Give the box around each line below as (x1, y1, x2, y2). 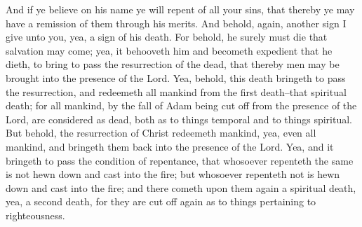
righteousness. (6, 207, 65, 222)
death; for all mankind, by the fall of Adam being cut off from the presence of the (6, 98, 357, 113)
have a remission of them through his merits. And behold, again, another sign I (6, 15, 347, 30)
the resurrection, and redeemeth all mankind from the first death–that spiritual (6, 84, 347, 99)
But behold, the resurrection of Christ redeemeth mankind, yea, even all (6, 125, 316, 140)
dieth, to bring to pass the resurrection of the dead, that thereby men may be (6, 57, 340, 71)
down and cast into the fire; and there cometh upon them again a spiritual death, (6, 180, 356, 195)
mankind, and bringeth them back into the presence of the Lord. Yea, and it (6, 139, 334, 153)
